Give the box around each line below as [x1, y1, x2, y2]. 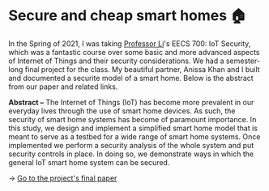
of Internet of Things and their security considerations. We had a [8, 56, 224, 66]
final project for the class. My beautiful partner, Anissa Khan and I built [24, 64, 261, 74]
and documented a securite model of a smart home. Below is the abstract [8, 73, 254, 83]
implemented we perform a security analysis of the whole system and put [8, 140, 254, 150]
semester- [225, 56, 261, 66]
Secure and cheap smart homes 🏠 [8, 6, 247, 25]
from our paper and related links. [8, 82, 118, 91]
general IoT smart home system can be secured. [8, 157, 170, 167]
